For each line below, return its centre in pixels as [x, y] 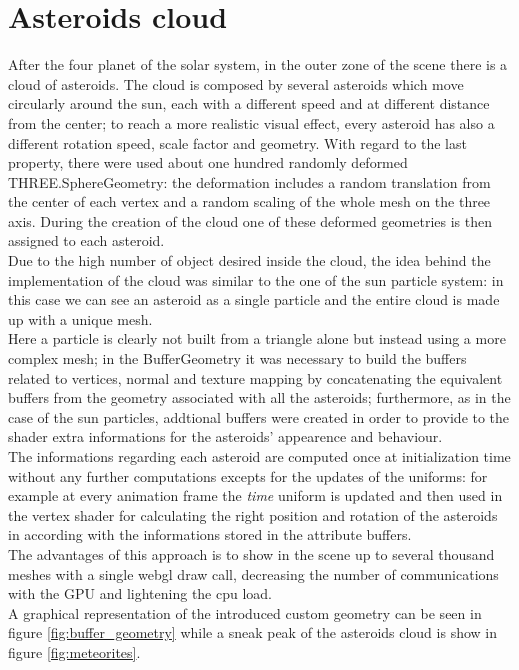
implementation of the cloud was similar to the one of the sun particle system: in [256, 279]
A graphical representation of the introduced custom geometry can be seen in [245, 612]
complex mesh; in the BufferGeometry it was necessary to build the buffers [237, 358]
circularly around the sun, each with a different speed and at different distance [249, 103]
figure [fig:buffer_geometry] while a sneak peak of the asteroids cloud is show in [252, 632]
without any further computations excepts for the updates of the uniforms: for [248, 475]
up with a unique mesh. [80, 318]
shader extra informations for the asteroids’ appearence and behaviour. [225, 436]
